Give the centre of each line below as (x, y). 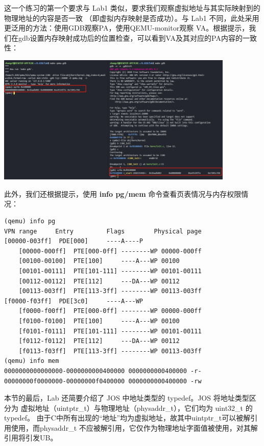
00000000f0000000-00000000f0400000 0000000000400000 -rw (103, 381)
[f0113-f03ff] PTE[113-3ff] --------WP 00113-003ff (110, 351)
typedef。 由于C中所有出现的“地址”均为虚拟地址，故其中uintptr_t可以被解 (127, 418)
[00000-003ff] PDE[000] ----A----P (74, 241)
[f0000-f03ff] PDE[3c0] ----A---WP (74, 301)
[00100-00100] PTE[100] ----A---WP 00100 (99, 261)
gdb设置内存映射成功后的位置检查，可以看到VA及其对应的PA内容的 (130, 37)
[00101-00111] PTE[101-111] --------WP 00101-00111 (110, 271)
